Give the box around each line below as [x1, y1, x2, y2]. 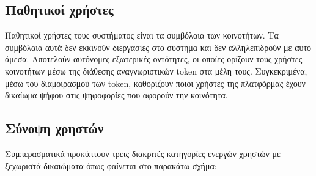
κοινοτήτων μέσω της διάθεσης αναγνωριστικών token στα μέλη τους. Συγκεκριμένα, [5, 64, 307, 77]
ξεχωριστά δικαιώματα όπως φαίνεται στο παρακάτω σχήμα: [5, 159, 217, 172]
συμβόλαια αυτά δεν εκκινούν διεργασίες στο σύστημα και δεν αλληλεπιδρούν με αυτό [5, 40, 312, 53]
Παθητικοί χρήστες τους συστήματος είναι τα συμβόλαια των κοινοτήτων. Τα [5, 29, 279, 42]
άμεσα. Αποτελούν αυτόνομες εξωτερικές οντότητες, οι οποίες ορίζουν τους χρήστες [5, 53, 303, 65]
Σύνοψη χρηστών [5, 119, 104, 137]
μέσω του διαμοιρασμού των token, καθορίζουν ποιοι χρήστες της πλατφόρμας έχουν [5, 76, 306, 89]
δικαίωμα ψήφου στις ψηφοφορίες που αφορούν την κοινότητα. [5, 89, 228, 101]
